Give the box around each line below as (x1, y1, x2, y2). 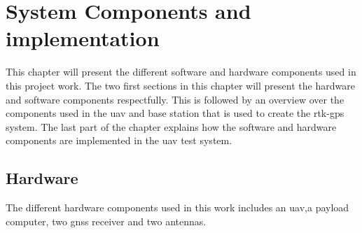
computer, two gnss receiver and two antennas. (6, 213, 207, 228)
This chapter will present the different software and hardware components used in (6, 64, 356, 79)
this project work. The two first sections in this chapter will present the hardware (6, 78, 355, 92)
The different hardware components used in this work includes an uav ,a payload (6, 200, 349, 215)
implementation (6, 24, 160, 52)
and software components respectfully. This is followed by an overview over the (6, 92, 344, 106)
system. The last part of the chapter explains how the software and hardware (6, 119, 337, 134)
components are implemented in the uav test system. (6, 133, 232, 148)
